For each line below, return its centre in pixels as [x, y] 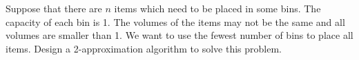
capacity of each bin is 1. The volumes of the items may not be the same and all [175, 21]
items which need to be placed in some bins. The [217, 8]
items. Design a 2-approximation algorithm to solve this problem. [144, 48]
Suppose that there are [54, 8]
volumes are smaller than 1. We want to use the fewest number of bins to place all [179, 35]
